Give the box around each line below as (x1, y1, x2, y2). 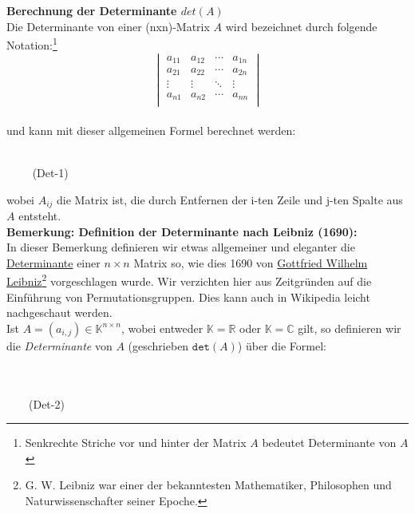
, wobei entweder (121, 319, 204, 336)
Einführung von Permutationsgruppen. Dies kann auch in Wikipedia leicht (6, 288, 370, 305)
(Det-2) (29, 395, 65, 412)
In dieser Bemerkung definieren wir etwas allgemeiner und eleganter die (6, 239, 355, 255)
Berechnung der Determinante (6, 2, 177, 18)
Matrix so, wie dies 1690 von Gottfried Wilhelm (133, 254, 368, 271)
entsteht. (18, 207, 61, 223)
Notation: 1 (6, 34, 57, 53)
